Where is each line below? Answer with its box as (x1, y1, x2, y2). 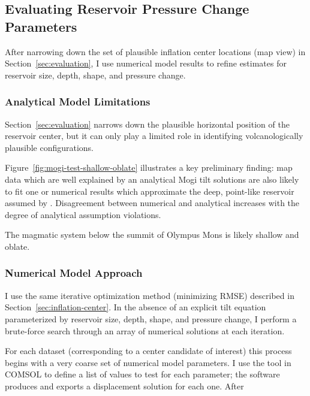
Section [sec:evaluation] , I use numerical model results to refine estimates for (5, 57, 287, 69)
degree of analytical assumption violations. (5, 208, 161, 220)
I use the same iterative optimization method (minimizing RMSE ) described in (5, 289, 294, 301)
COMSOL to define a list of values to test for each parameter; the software (5, 368, 280, 380)
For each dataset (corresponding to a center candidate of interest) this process (5, 344, 292, 357)
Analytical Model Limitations (5, 94, 151, 109)
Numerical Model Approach (5, 265, 143, 280)
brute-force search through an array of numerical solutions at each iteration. (5, 324, 285, 337)
